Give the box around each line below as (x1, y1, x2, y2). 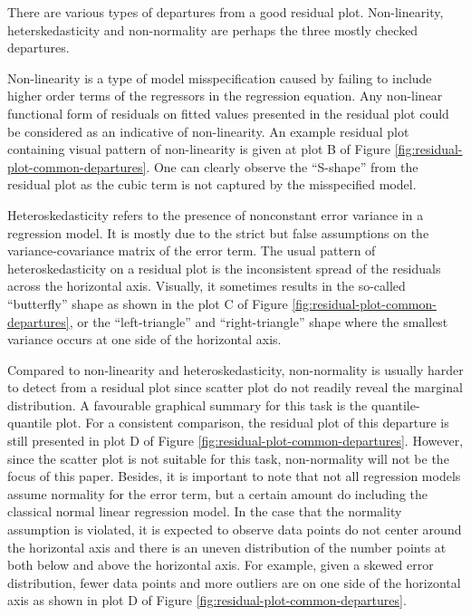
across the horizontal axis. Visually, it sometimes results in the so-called (7, 276, 406, 295)
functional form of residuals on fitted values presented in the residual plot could (7, 103, 449, 122)
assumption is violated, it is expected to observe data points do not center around (7, 520, 462, 539)
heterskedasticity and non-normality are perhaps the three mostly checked (7, 20, 418, 39)
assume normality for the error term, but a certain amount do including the (7, 484, 428, 503)
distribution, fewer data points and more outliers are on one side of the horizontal (7, 573, 461, 592)
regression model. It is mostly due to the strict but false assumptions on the (7, 223, 429, 242)
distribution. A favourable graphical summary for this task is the (7, 395, 368, 414)
